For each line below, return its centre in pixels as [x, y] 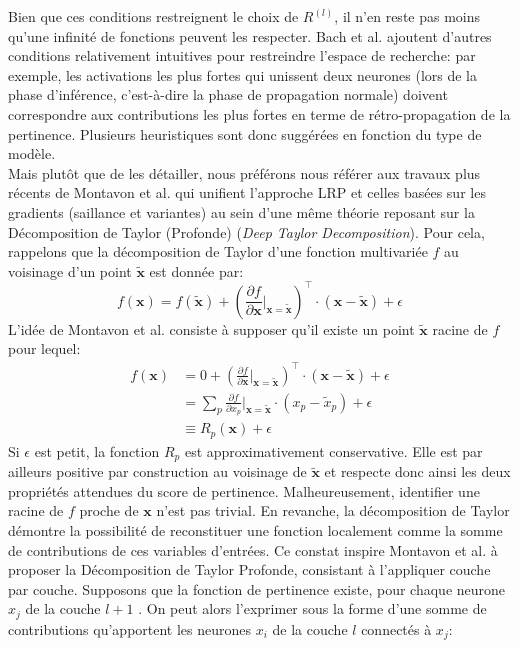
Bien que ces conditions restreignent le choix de [153, 16]
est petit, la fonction [97, 450]
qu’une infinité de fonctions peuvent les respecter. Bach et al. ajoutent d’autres [250, 35]
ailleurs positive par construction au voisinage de [157, 471]
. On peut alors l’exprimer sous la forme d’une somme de [312, 608]
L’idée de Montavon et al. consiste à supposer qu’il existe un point [211, 328]
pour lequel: [44, 348]
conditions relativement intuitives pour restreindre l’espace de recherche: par [242, 55]
